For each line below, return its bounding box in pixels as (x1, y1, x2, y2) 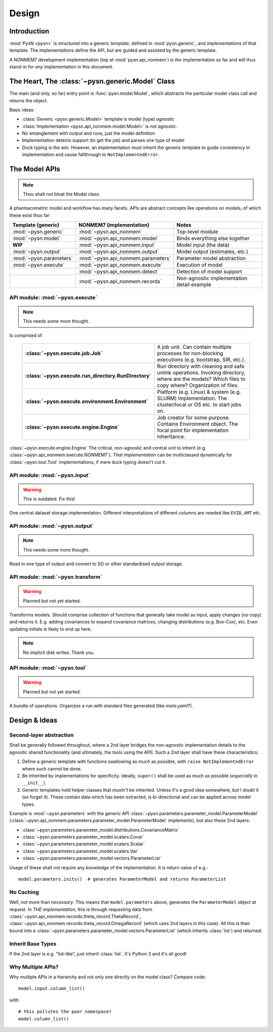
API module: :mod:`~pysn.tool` (9, 665, 87, 672)
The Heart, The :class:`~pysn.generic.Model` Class (9, 77, 175, 86)
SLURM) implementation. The (157, 394, 227, 401)
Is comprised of (9, 332, 42, 338)
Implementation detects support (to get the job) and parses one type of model (22, 137, 185, 143)
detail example (176, 281, 212, 288)
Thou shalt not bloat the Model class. (23, 191, 101, 197)
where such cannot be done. (22, 765, 82, 771)
